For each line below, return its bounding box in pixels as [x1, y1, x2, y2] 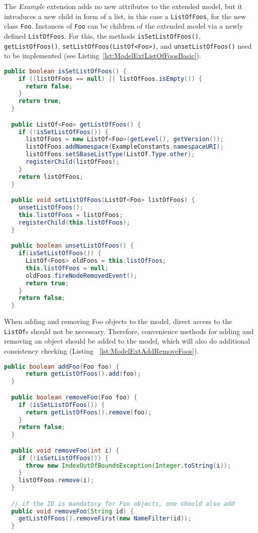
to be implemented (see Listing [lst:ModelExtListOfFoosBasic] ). [4, 50, 201, 61]
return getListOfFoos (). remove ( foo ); [25, 408, 152, 416]
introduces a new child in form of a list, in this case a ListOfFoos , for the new [4, 11, 246, 21]
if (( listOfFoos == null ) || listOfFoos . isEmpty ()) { [18, 75, 202, 82]
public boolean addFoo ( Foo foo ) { [4, 363, 120, 370]
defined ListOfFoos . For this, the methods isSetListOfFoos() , [4, 30, 201, 41]
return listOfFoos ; [18, 173, 83, 180]
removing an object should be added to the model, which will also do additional [4, 336, 250, 346]
